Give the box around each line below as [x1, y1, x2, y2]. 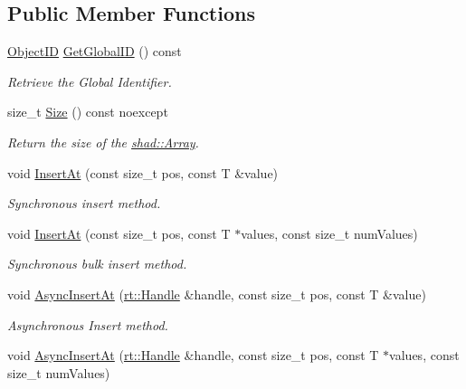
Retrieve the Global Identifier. [7, 71, 172, 90]
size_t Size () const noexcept [7, 102, 168, 121]
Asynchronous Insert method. [7, 315, 168, 334]
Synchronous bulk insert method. [7, 254, 187, 273]
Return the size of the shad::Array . [7, 132, 199, 151]
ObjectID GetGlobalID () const [7, 42, 182, 61]
